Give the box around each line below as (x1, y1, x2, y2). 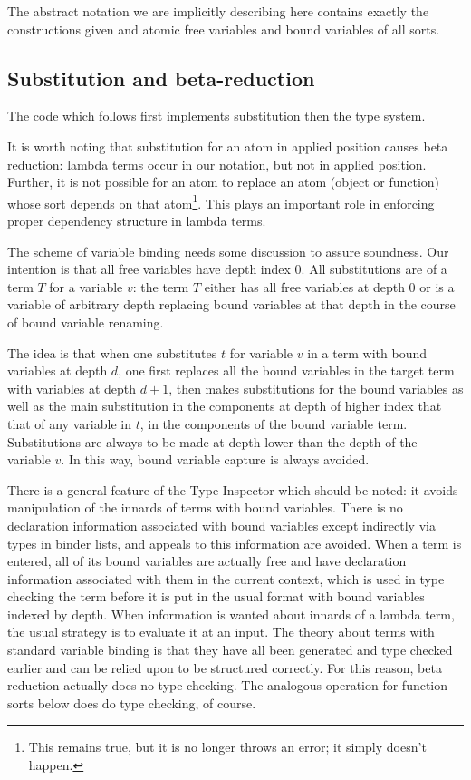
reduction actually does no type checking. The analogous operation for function (7, 676, 448, 695)
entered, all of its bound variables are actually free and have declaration (7, 551, 407, 570)
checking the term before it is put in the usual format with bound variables (7, 587, 425, 606)
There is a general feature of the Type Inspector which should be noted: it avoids (7, 480, 458, 499)
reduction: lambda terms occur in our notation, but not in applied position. (7, 154, 427, 173)
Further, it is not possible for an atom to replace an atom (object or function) (7, 172, 440, 191)
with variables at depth (7, 378, 137, 397)
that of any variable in (7, 414, 131, 433)
